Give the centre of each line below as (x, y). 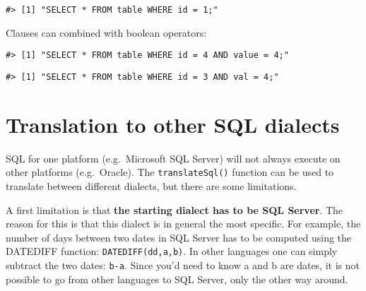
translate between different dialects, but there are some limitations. (151, 185)
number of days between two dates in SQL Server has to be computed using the (179, 237)
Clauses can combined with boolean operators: (106, 32)
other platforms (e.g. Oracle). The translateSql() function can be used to (170, 172)
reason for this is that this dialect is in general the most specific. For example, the (183, 224)
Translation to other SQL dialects (173, 124)
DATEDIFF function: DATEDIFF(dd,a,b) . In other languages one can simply (172, 251)
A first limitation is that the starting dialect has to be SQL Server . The (175, 209)
